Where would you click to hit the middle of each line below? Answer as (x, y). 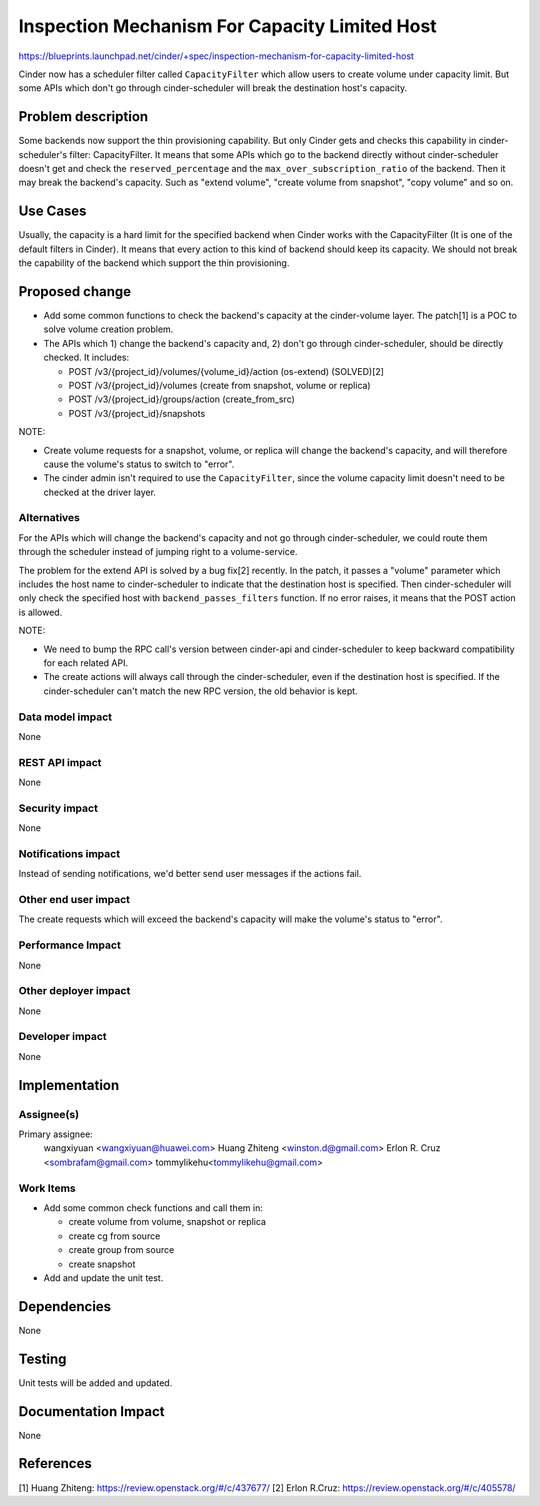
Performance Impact (70, 945)
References (55, 1463)
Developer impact (62, 1037)
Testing (42, 1358)
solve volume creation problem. (108, 329)
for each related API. (86, 662)
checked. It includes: (86, 357)
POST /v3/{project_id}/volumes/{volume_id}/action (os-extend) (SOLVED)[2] (226, 371)
